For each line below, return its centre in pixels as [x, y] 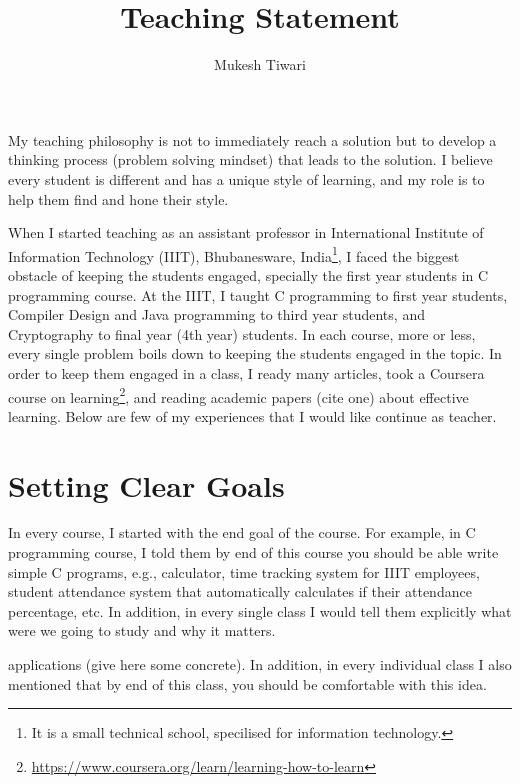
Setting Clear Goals [146, 484]
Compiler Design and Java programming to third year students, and [216, 314]
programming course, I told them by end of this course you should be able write [253, 552]
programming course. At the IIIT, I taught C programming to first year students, [258, 294]
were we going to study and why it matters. [142, 630]
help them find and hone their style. [118, 198]
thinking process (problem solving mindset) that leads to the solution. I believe [250, 159]
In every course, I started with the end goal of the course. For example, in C [242, 532]
